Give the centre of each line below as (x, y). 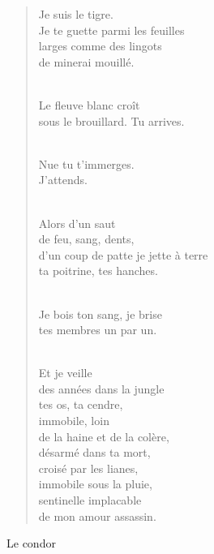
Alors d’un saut (77, 223)
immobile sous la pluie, (95, 484)
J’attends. (63, 180)
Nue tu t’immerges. (86, 163)
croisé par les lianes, (88, 468)
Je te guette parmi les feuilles (111, 30)
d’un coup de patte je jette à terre (123, 254)
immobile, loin (74, 421)
